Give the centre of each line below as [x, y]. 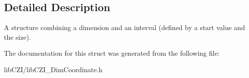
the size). [18, 37]
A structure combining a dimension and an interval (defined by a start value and [124, 27]
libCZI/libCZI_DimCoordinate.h [53, 69]
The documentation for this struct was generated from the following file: [112, 53]
